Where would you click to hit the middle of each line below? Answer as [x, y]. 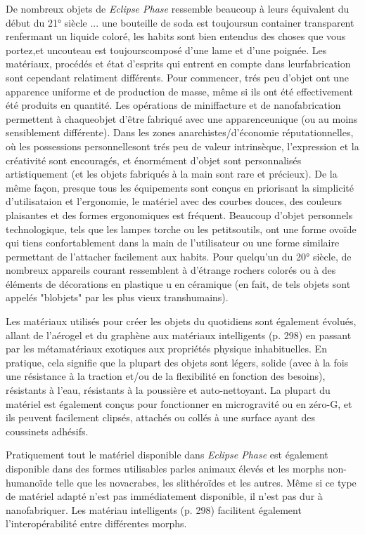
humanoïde [29, 482]
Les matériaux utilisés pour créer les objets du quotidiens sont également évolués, [181, 321]
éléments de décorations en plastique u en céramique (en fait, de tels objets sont [178, 283]
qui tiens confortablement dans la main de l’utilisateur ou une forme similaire [173, 243]
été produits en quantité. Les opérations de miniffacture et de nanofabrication [173, 105]
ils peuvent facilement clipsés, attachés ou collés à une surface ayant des [160, 417]
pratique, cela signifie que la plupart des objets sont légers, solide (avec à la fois [177, 362]
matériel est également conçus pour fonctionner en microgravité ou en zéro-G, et [179, 403]
